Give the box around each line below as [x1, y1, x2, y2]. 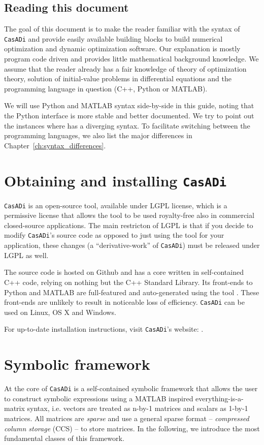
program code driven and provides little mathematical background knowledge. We [4, 53, 259, 64]
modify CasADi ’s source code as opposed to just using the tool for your [4, 230, 224, 240]
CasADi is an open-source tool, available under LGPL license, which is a [4, 200, 227, 210]
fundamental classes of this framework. [4, 433, 124, 443]
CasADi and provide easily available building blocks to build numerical [4, 33, 223, 44]
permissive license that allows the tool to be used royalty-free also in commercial [4, 210, 254, 220]
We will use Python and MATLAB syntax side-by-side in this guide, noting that [4, 100, 254, 111]
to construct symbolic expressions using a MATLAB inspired [4, 393, 193, 403]
